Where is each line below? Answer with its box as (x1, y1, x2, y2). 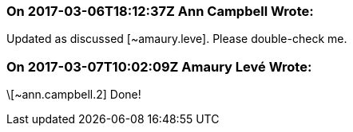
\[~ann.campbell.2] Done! (6, 87, 141, 102)
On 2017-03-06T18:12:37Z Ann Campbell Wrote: (6, 3, 314, 19)
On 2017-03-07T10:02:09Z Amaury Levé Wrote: (6, 58, 312, 75)
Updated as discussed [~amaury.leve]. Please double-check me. (6, 32, 347, 46)
